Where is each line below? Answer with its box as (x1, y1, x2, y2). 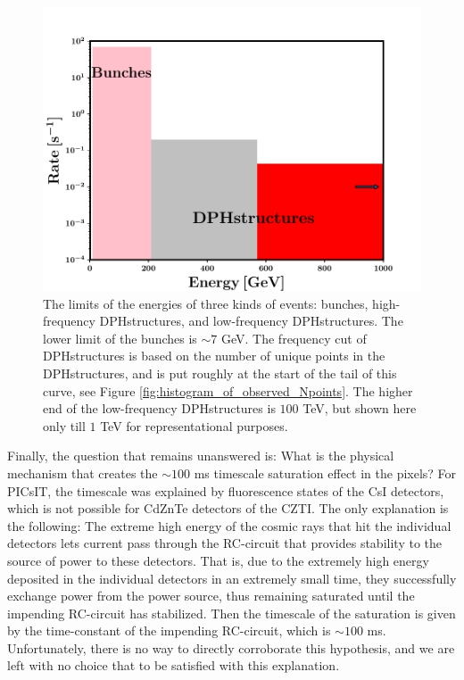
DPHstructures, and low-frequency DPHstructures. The (99, 311, 403, 330)
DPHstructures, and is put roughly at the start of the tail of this (43, 363, 397, 382)
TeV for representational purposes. (100, 416, 288, 435)
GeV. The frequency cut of (221, 328, 367, 347)
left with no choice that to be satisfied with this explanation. (7, 656, 340, 675)
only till (43, 416, 86, 435)
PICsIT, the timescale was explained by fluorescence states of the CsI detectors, (7, 481, 444, 500)
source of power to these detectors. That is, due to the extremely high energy (7, 551, 429, 569)
